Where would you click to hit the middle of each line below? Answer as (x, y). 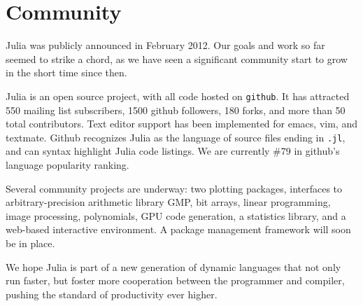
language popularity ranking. (67, 165)
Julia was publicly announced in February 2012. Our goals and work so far (165, 45)
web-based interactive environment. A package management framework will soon (178, 229)
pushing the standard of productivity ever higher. (112, 294)
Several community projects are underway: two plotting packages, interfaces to (174, 188)
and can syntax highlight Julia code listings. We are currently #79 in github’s (173, 151)
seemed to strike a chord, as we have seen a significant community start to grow (177, 58)
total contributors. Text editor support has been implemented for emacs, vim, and (181, 124)
